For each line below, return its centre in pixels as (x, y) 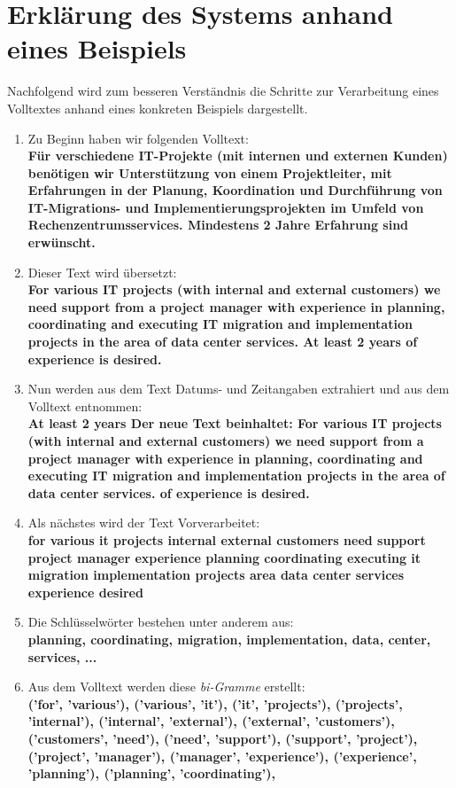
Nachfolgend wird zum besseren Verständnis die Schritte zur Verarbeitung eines (223, 91)
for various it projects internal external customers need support (227, 539)
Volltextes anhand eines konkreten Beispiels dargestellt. (158, 108)
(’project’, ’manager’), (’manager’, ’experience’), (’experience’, (222, 756)
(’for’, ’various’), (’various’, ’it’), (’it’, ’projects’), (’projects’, (215, 703)
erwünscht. (62, 242)
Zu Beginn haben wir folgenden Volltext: (138, 138)
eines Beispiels (97, 48)
